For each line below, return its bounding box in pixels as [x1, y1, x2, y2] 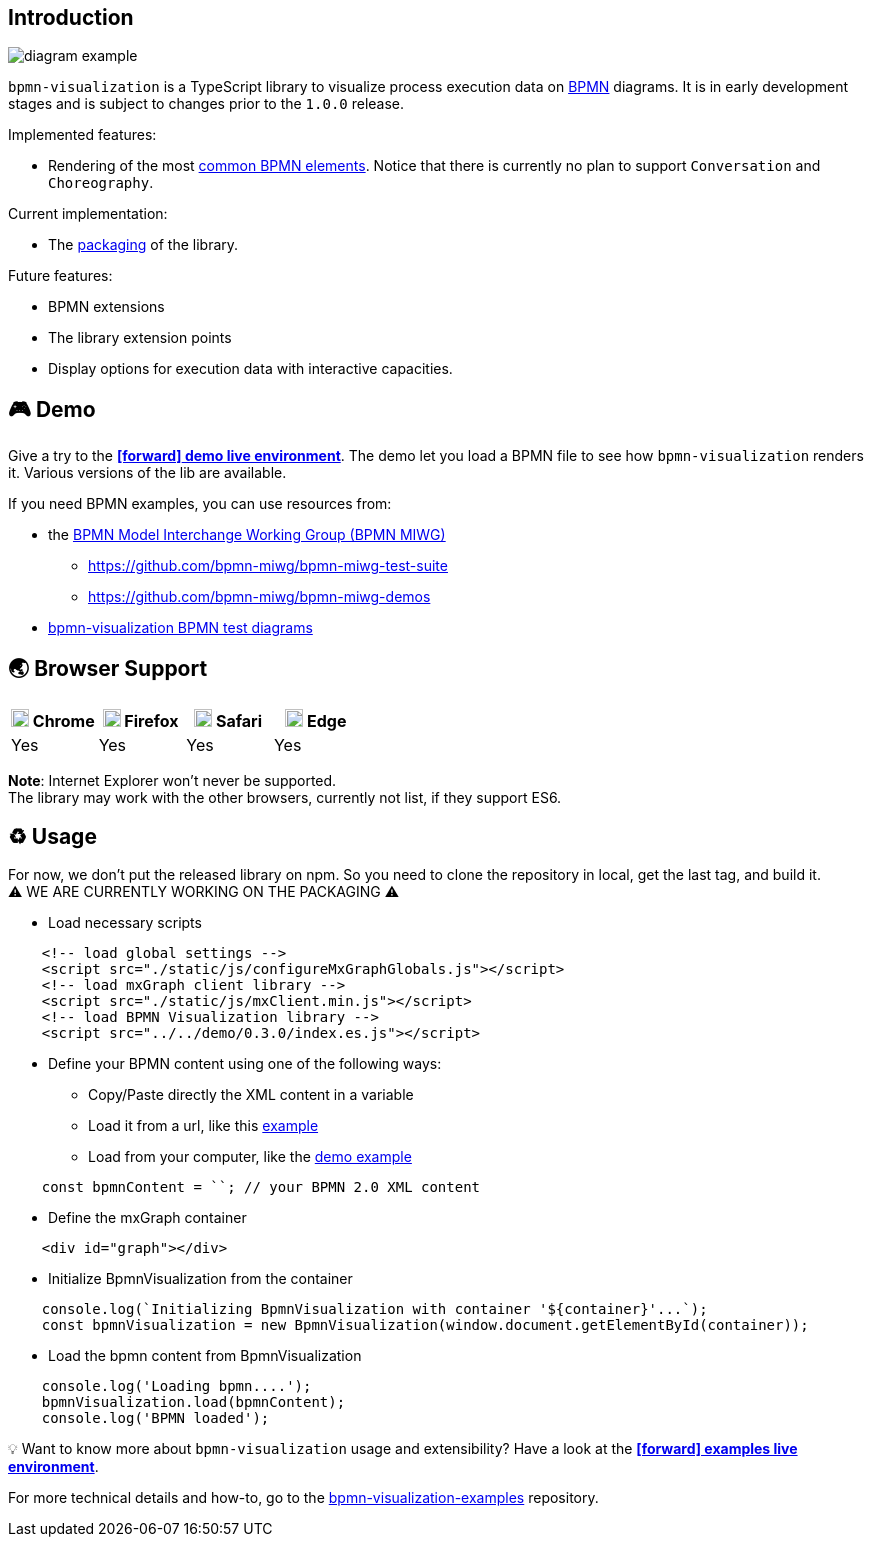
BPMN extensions [48, 298, 165, 316]
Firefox [124, 711, 179, 732]
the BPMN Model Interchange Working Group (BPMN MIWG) [48, 526, 446, 544]
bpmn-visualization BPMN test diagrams [48, 619, 313, 637]
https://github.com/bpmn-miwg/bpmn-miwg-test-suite [88, 557, 448, 575]
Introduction [8, 5, 134, 30]
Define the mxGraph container [48, 1208, 247, 1226]
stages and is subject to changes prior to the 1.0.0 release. [8, 95, 405, 113]
